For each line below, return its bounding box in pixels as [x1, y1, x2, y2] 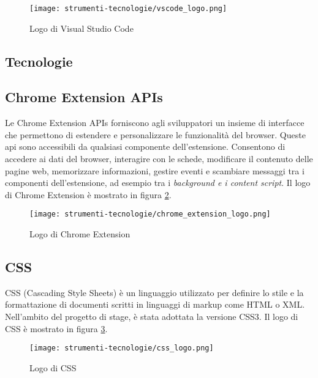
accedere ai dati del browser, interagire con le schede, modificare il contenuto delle [5, 152, 313, 165]
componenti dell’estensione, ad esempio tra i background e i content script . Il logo [5, 176, 311, 189]
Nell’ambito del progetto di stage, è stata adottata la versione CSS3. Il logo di [5, 310, 298, 323]
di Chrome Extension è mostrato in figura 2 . [5, 188, 172, 201]
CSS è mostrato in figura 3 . [5, 322, 108, 335]
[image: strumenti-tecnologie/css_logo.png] [29, 344, 214, 353]
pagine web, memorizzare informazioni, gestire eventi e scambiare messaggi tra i [5, 164, 305, 177]
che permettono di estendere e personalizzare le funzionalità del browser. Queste [5, 128, 306, 141]
